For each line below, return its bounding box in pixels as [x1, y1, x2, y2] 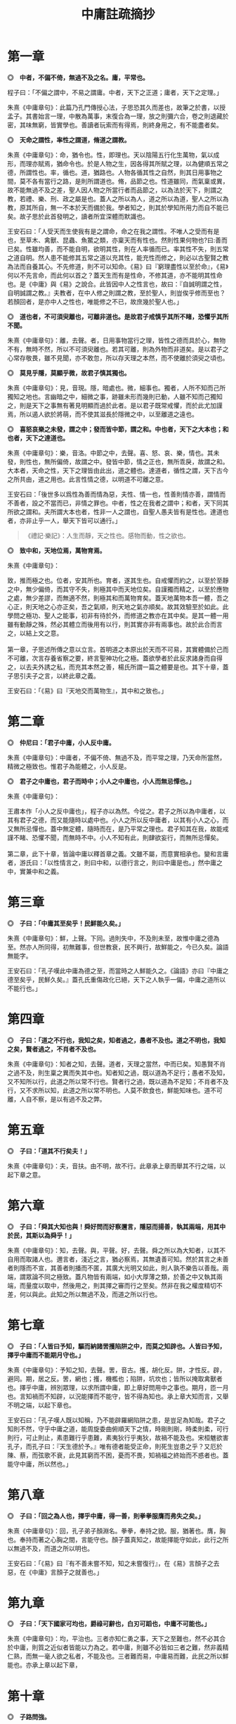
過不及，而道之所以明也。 [19, 1544, 93, 1552]
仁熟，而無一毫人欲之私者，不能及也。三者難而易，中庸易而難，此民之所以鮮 [7, 1652, 229, 1661]
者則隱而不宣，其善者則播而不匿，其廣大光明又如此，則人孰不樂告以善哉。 [7, 1263, 223, 1272]
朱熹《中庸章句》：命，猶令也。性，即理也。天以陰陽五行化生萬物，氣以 [7, 151, 214, 159]
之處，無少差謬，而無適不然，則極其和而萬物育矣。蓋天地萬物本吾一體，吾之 [7, 594, 229, 602]
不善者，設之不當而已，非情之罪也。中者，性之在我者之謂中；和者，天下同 [7, 499, 223, 507]
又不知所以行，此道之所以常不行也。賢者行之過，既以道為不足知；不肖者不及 [7, 1077, 229, 1085]
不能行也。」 [7, 984, 41, 992]
